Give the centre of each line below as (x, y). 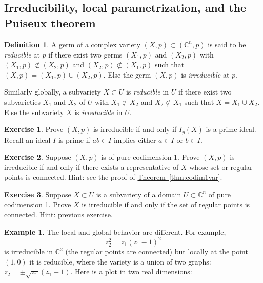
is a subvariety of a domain (139, 194)
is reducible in (147, 92)
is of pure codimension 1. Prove (150, 157)
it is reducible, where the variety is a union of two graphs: (120, 261)
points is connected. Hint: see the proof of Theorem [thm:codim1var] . (113, 177)
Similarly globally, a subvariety (53, 92)
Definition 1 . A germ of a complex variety (73, 44)
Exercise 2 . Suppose (38, 157)
